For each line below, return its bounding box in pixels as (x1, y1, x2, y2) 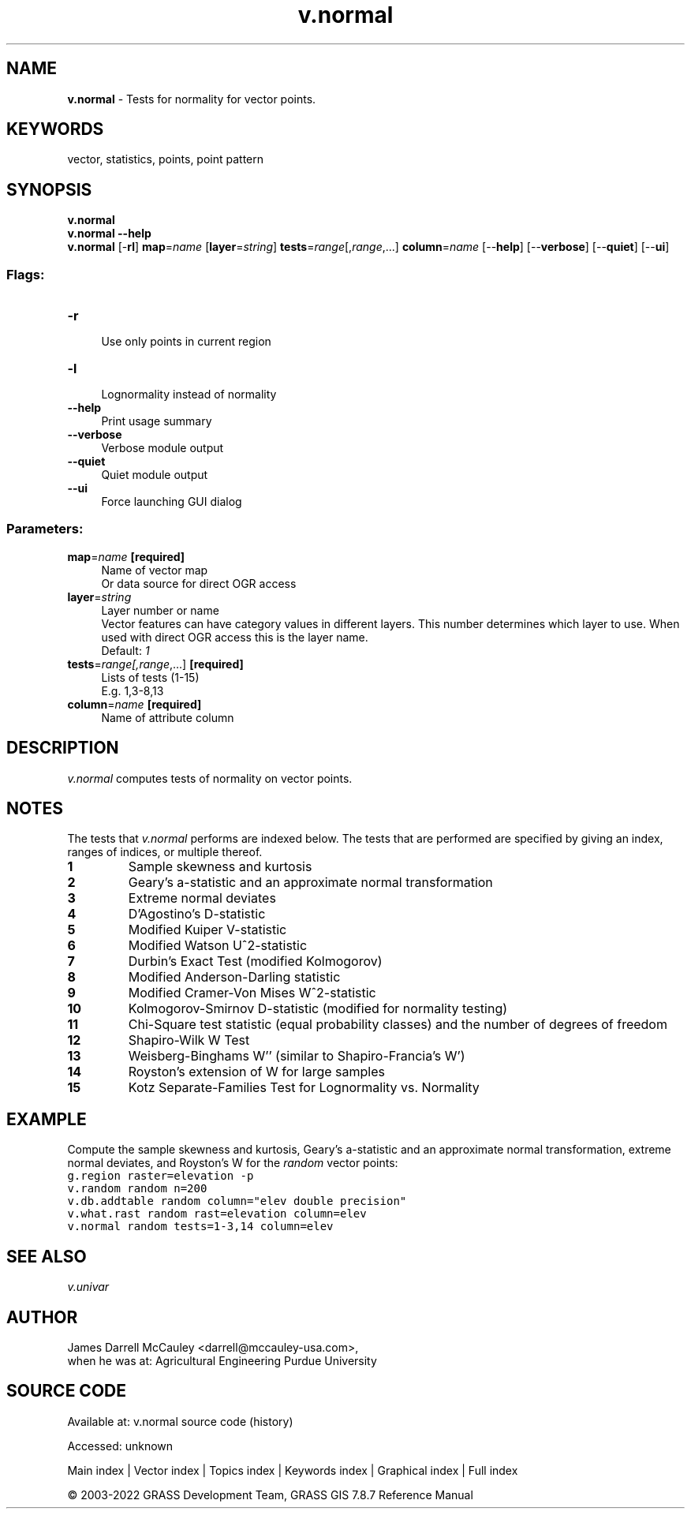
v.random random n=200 (67, 1182, 207, 1195)
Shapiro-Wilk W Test (128, 1032, 250, 1049)
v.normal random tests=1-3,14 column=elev (67, 1220, 334, 1233)
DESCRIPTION (6, 738, 119, 758)
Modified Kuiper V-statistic (128, 922, 287, 938)
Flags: (6, 266, 45, 282)
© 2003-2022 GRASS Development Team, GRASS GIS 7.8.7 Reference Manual (67, 1487, 473, 1502)
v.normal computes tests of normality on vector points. (67, 771, 353, 785)
